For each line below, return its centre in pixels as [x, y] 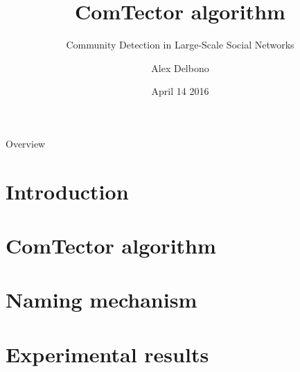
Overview [26, 143]
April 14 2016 [180, 91]
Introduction [67, 191]
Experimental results [107, 354]
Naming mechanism [102, 300]
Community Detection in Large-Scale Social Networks [180, 45]
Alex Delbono [180, 68]
